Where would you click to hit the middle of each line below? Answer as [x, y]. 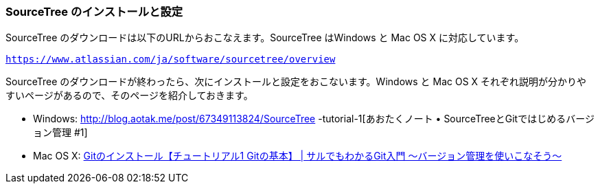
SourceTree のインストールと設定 [94, 12]
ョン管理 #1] [60, 133]
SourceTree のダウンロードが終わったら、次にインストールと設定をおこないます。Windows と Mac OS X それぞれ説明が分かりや [296, 82]
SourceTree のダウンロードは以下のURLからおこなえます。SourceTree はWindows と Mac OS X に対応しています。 [265, 38]
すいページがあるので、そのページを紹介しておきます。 [129, 96]
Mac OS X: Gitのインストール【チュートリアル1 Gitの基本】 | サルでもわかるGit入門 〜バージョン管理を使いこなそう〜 [298, 156]
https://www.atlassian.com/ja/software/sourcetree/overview [171, 59]
